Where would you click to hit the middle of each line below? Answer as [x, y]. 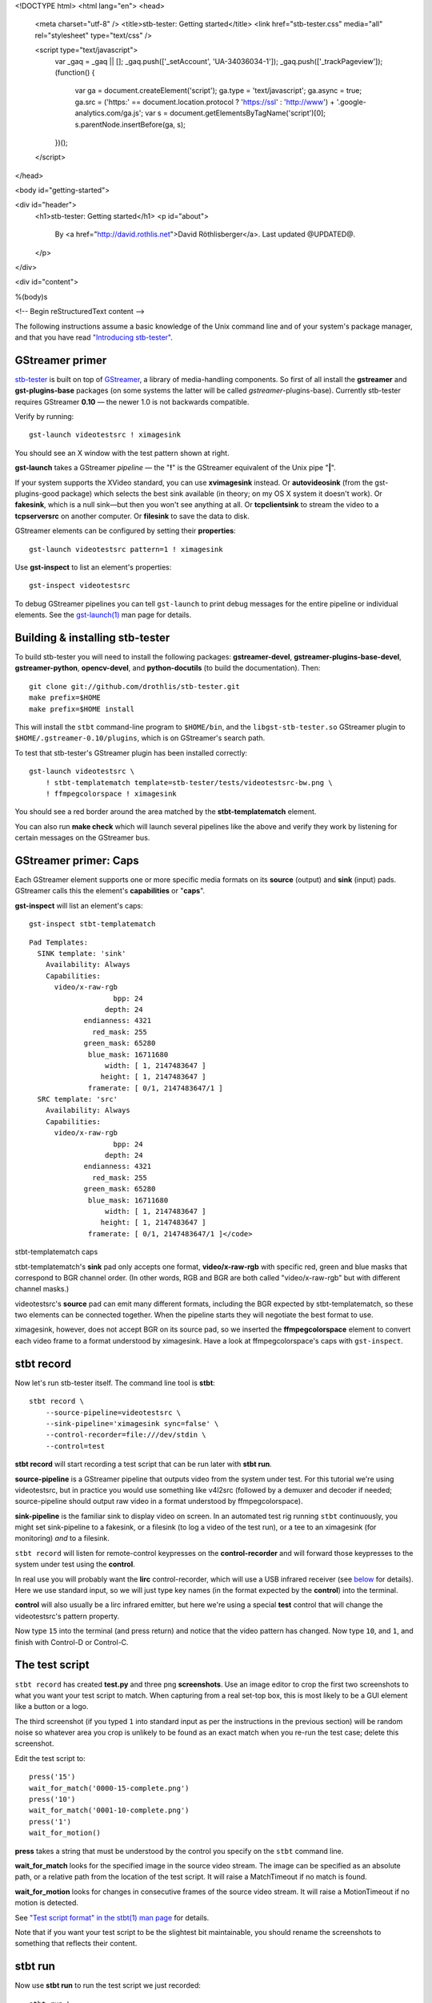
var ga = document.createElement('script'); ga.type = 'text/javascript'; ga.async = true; [218, 91]
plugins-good [37, 494]
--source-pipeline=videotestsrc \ [113, 1413]
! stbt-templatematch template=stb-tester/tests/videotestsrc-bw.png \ [189, 782]
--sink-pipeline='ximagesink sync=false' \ [132, 1423]
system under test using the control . [75, 1564]
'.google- [352, 102]
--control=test [75, 1446]
